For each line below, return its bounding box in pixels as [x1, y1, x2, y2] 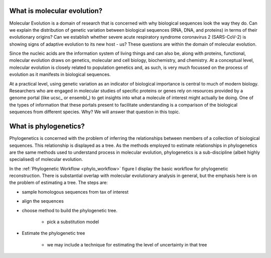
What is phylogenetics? [9, 122, 85, 131]
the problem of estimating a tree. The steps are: [9, 180, 108, 186]
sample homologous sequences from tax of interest [22, 189, 129, 195]
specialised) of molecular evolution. [9, 156, 83, 162]
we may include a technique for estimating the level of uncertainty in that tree [47, 241, 207, 247]
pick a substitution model [47, 219, 99, 225]
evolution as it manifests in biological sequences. [9, 71, 111, 77]
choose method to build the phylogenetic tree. [22, 207, 118, 213]
